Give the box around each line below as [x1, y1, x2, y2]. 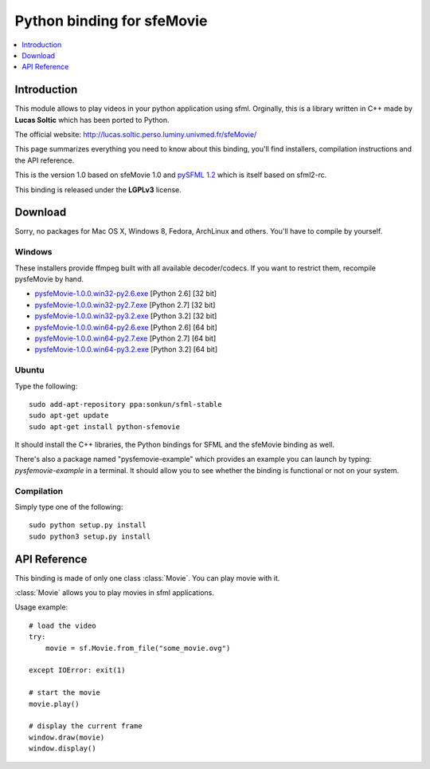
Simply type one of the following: [14, 502, 123, 511]
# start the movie [29, 688, 101, 697]
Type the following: [14, 381, 78, 391]
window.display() [29, 744, 96, 753]
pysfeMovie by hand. [14, 274, 84, 284]
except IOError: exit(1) [29, 666, 126, 675]
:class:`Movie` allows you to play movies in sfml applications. [14, 588, 214, 597]
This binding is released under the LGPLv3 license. [14, 184, 182, 195]
